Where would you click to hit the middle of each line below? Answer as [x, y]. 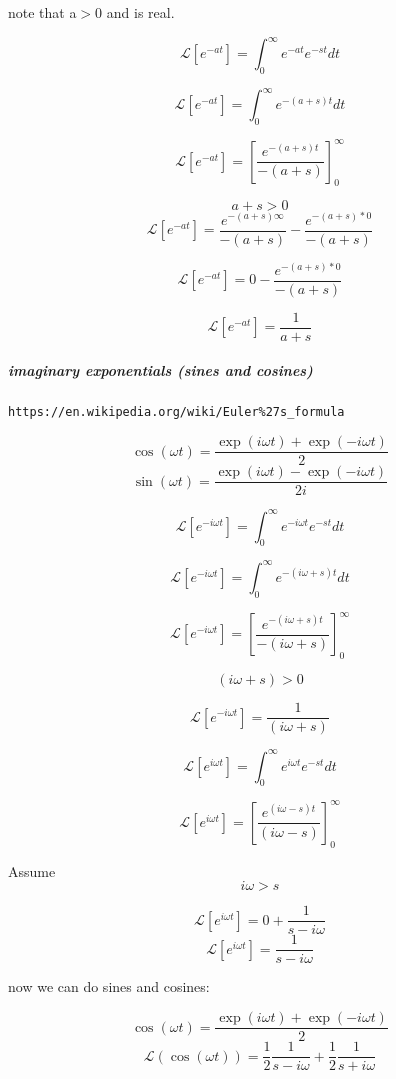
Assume [32, 870]
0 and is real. [135, 12]
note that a [42, 12]
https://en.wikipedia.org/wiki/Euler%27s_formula [176, 412]
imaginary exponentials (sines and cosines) [160, 370]
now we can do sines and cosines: [109, 986]
